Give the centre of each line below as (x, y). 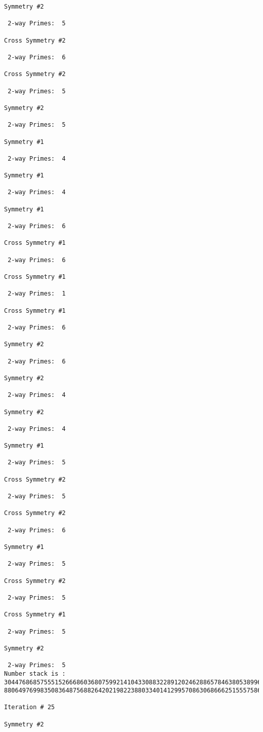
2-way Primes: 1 (37, 294)
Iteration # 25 (30, 707)
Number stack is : (35, 673)
